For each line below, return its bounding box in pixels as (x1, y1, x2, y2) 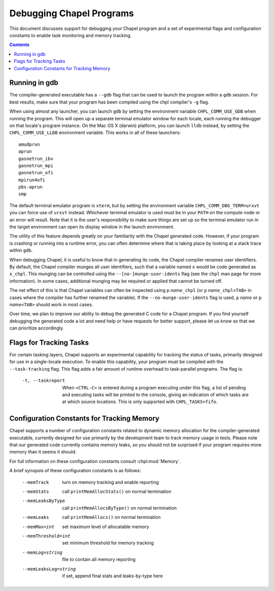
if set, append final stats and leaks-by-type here (62, 573, 163, 579)
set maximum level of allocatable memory (62, 523, 149, 530)
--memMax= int (22, 523, 55, 530)
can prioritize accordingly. (9, 325, 64, 331)
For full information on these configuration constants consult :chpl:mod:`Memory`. (9, 458, 181, 464)
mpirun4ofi (18, 177, 46, 183)
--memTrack (22, 479, 49, 485)
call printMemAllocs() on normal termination (62, 514, 161, 520)
